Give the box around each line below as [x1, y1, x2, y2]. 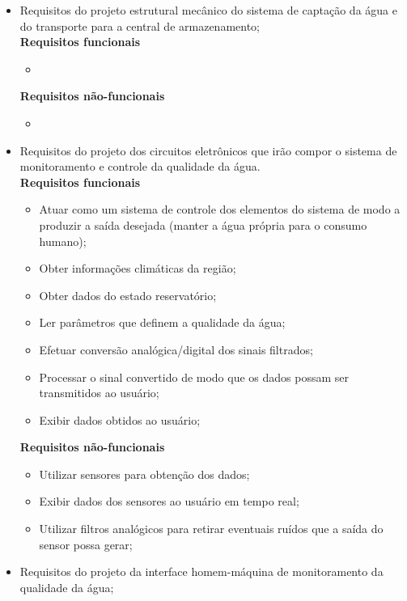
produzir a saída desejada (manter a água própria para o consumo [39, 216, 367, 233]
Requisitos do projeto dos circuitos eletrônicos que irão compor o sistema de [19, 142, 397, 159]
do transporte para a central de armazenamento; [19, 17, 261, 34]
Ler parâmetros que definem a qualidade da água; [39, 314, 286, 331]
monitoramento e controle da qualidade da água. [19, 158, 261, 175]
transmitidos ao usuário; [39, 384, 159, 401]
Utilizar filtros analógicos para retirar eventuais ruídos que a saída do [39, 520, 384, 537]
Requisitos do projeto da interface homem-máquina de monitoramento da [19, 563, 384, 580]
